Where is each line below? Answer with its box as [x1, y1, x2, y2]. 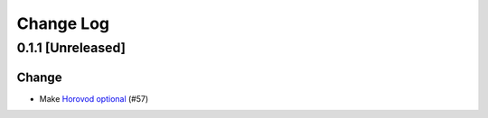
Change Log [16, 14, 110, 33]
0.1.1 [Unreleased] [16, 40, 127, 56]
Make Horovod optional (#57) [39, 93, 149, 104]
